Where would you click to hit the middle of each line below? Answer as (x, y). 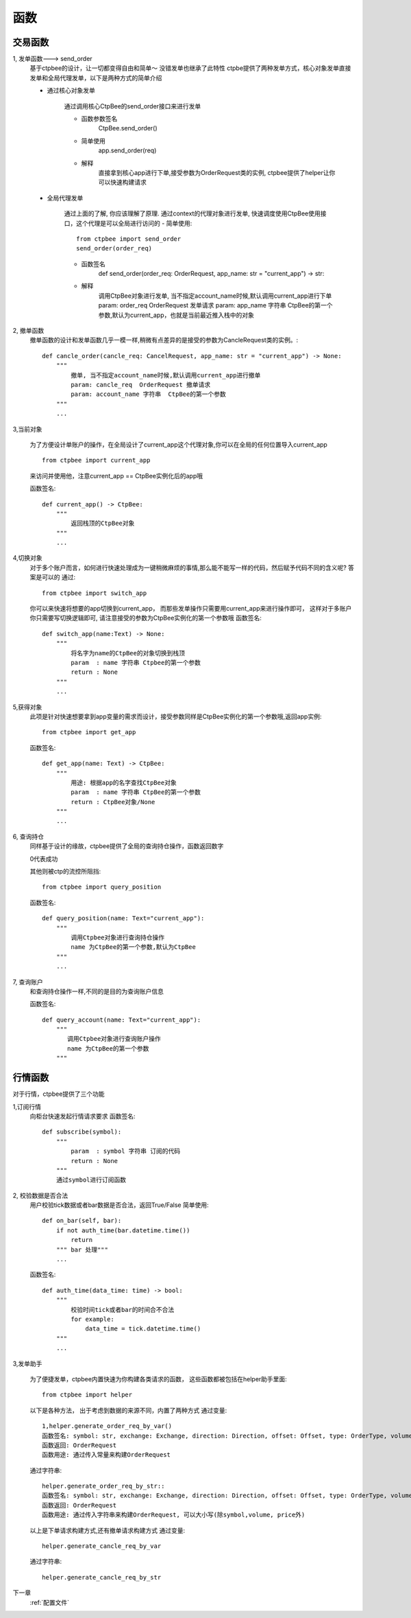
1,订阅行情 (27, 1106)
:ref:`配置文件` (50, 1602)
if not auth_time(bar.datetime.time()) (123, 1230)
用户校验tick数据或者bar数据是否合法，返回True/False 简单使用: (119, 1205)
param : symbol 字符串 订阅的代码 (126, 1151)
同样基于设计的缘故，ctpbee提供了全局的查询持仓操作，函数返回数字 (127, 846)
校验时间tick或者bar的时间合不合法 (123, 1310)
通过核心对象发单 (71, 91)
